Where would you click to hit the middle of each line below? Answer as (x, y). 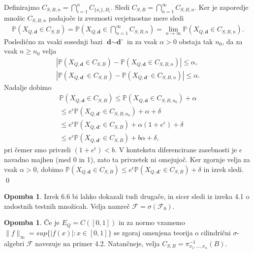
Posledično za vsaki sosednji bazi (53, 41)
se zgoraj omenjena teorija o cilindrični (172, 232)
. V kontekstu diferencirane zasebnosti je (176, 150)
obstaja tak (196, 41)
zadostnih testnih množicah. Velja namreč (67, 206)
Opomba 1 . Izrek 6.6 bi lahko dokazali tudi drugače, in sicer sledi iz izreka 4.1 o (127, 196)
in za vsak (142, 41)
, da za (232, 41)
